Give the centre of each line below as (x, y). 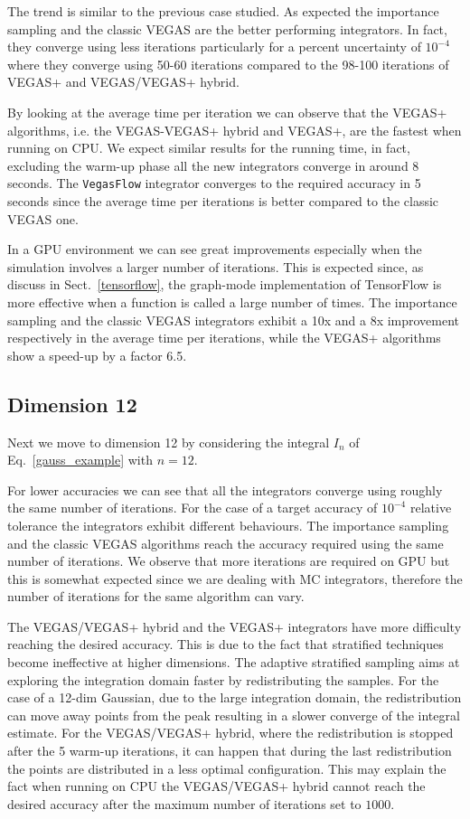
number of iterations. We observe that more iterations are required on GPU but (229, 561)
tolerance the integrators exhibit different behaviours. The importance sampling (228, 525)
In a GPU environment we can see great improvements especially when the (215, 249)
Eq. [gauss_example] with (80, 460)
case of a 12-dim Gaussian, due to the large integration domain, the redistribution (235, 697)
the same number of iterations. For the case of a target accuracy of (193, 508)
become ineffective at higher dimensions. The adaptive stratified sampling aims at (234, 662)
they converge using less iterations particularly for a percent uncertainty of (214, 47)
